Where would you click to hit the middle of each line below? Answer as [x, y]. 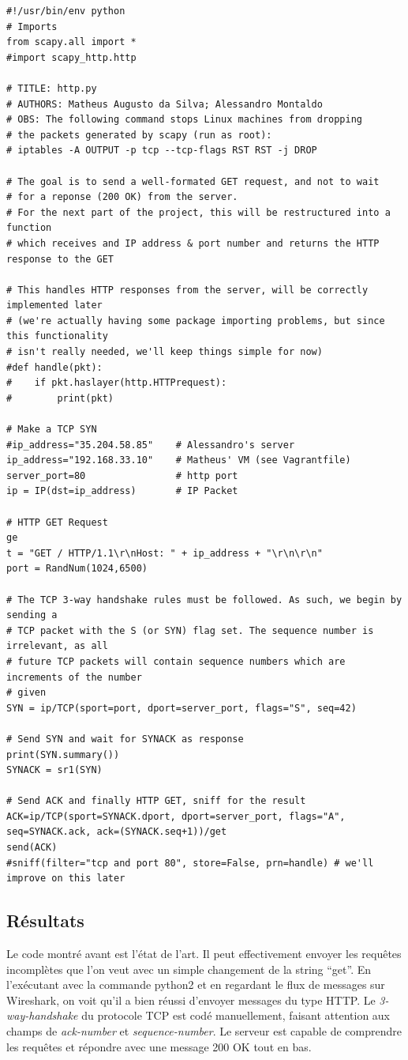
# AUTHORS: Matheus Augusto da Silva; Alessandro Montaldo [165, 104]
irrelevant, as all [57, 646]
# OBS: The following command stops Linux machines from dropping [185, 120]
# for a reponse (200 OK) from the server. [122, 197]
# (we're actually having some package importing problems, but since [196, 321]
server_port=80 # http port [122, 475]
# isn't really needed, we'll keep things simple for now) [165, 352]
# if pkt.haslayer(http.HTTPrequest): [117, 383]
